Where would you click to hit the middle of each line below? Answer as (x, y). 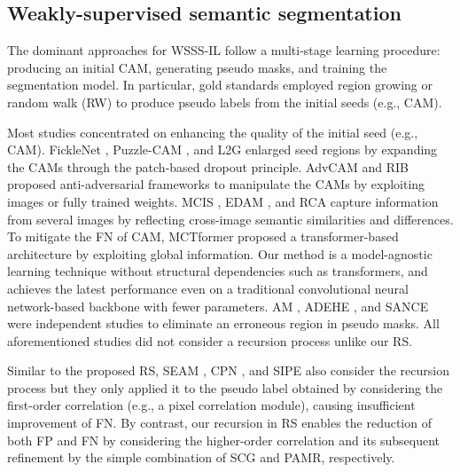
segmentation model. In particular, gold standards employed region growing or (220, 85)
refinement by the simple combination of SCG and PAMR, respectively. (201, 457)
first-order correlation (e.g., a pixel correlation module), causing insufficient (211, 405)
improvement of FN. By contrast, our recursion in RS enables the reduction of (219, 423)
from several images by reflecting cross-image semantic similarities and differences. (230, 219)
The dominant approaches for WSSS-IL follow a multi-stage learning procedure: (224, 50)
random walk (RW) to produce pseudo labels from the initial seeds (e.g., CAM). (225, 102)
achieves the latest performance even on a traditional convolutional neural (208, 288)
